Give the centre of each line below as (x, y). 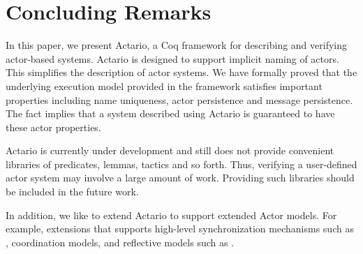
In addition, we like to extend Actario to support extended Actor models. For (171, 215)
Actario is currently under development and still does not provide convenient (170, 150)
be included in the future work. (72, 192)
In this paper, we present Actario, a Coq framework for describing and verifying (177, 45)
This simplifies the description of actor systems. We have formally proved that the (181, 72)
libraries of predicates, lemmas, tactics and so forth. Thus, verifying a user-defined (181, 164)
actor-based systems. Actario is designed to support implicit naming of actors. (172, 58)
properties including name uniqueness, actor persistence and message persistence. (179, 99)
